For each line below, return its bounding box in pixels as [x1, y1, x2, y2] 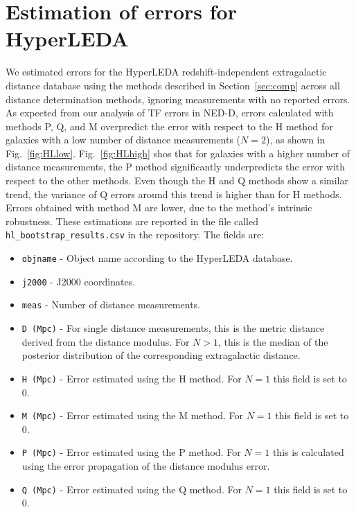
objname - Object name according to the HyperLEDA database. [21, 251, 293, 265]
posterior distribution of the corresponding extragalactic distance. [21, 348, 301, 362]
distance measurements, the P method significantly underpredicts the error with [6, 159, 346, 174]
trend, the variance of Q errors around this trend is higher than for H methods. [6, 186, 342, 201]
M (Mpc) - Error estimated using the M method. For [21, 408, 243, 423]
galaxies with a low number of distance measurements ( [6, 132, 241, 147]
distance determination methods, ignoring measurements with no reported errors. [6, 91, 350, 106]
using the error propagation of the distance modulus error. [21, 459, 270, 473]
